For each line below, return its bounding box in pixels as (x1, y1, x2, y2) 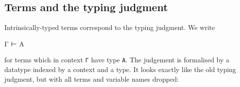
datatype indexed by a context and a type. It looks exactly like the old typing (4, 64, 236, 74)
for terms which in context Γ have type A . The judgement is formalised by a (4, 55, 230, 65)
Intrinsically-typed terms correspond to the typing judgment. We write (4, 22, 215, 32)
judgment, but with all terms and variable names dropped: (4, 73, 179, 84)
